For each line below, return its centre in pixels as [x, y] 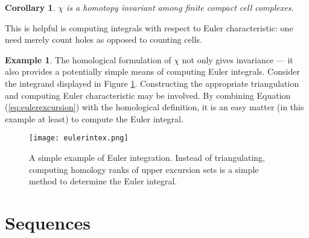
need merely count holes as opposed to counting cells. [104, 39]
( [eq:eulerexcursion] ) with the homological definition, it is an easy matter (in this [154, 107]
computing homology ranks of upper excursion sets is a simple [144, 169]
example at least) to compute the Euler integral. [94, 118]
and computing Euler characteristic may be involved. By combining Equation [148, 95]
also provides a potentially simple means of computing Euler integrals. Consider [152, 71]
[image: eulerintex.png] [79, 138]
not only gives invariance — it [237, 59]
